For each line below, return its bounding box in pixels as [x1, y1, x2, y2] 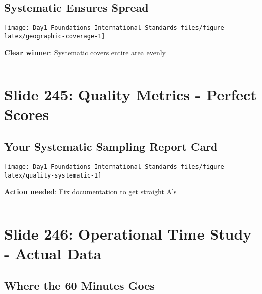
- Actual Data [4, 243, 102, 264]
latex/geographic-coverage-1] [4, 32, 105, 40]
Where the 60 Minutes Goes [4, 277, 155, 293]
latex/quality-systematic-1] [4, 171, 102, 179]
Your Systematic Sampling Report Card [4, 139, 218, 154]
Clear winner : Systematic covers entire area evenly [4, 47, 166, 57]
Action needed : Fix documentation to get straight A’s [4, 186, 177, 197]
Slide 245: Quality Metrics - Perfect [4, 84, 257, 105]
